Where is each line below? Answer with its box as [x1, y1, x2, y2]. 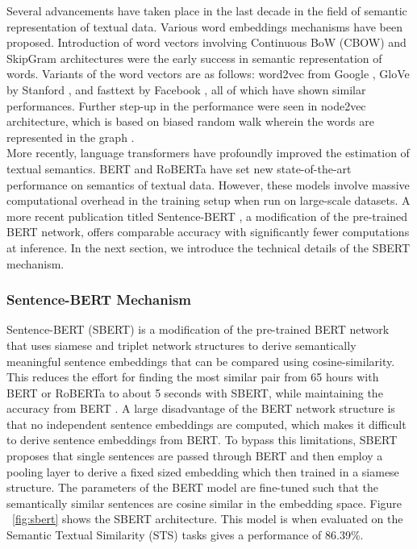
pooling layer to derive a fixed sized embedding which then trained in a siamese [6, 463, 399, 480]
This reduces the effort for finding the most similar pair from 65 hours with [6, 368, 379, 385]
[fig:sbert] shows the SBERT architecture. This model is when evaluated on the [12, 510, 403, 527]
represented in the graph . [6, 128, 135, 145]
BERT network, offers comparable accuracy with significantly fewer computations [6, 223, 410, 240]
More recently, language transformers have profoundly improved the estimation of [6, 144, 410, 161]
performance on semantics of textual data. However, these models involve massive [6, 176, 410, 193]
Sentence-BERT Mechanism [6, 289, 191, 310]
